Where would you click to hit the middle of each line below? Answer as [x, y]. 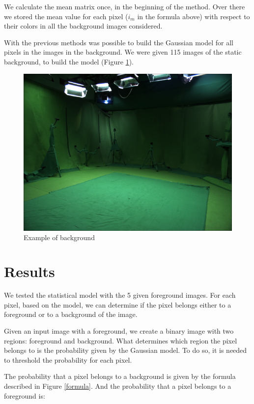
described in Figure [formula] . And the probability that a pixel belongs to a [118, 386]
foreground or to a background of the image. [71, 314]
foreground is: [25, 395]
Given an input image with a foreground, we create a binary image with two [119, 330]
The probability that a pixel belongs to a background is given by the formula [120, 376]
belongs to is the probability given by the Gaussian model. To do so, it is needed [126, 350]
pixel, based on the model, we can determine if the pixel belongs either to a [118, 304]
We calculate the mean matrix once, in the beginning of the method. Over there [125, 6]
